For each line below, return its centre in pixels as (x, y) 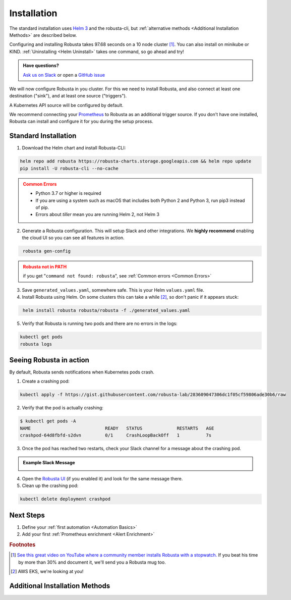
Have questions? (41, 66)
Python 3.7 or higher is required (68, 193)
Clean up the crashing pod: (50, 486)
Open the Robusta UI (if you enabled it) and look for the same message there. (102, 478)
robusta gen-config (47, 251)
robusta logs (36, 344)
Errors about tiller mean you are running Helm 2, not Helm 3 (98, 214)
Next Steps (27, 515)
